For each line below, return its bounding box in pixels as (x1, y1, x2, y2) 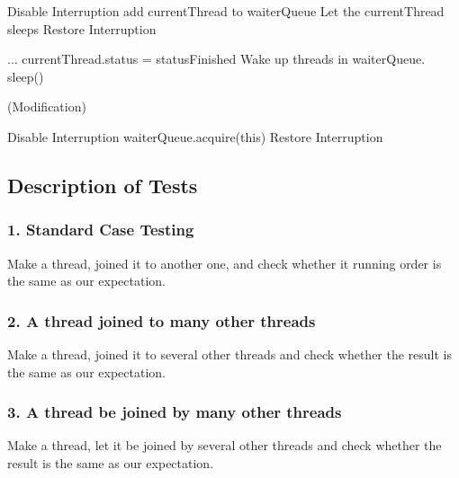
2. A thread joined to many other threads (7, 309, 316, 332)
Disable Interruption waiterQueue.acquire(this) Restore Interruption (7, 127, 383, 146)
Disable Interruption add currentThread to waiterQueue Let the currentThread (7, 2, 445, 20)
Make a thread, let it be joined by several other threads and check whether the (7, 436, 442, 455)
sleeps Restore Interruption (7, 19, 157, 38)
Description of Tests (7, 171, 198, 199)
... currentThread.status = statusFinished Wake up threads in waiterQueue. (7, 49, 426, 68)
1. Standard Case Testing (7, 218, 194, 241)
